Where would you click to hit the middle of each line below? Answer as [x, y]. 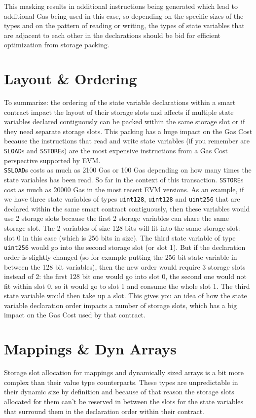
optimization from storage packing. [57, 45]
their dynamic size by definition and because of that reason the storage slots [119, 392]
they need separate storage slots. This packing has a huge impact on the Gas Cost [128, 131]
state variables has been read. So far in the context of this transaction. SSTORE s [124, 179]
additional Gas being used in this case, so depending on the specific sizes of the [124, 16]
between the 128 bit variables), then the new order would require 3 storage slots [125, 266]
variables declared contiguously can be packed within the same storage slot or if [125, 122]
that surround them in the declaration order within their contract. [104, 411]
